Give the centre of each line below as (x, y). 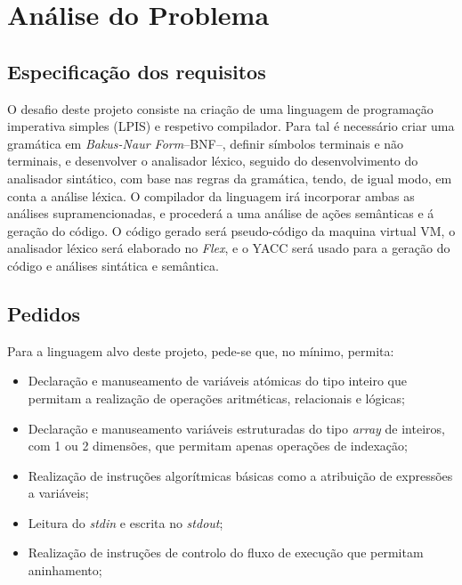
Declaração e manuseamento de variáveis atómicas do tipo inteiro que (217, 381)
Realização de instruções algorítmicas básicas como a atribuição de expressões (240, 475)
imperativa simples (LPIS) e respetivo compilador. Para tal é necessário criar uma (231, 126)
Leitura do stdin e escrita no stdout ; (126, 522)
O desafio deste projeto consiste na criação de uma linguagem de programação (220, 108)
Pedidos (44, 313)
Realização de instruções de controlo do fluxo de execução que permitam (226, 552)
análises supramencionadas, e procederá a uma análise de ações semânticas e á (221, 213)
